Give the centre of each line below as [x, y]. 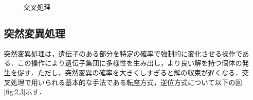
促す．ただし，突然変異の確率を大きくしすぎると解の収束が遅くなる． [130, 72]
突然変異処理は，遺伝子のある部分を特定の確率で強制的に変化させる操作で [123, 53]
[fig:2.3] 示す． [25, 92]
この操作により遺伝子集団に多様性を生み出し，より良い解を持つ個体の [130, 63]
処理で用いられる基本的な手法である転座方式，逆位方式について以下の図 [126, 82]
